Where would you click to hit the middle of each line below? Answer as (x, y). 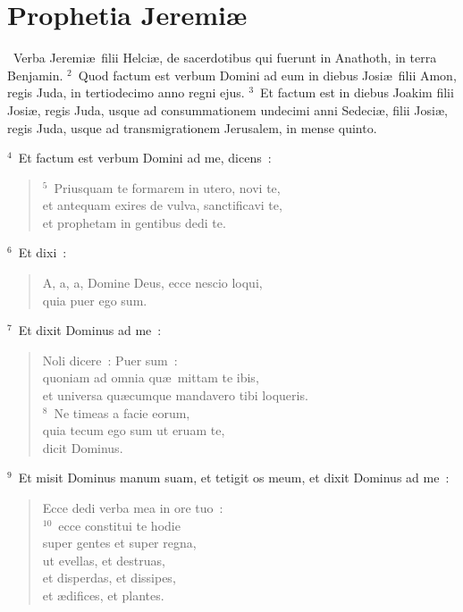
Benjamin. (35, 75)
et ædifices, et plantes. (103, 595)
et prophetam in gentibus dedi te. (134, 222)
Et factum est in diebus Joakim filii (357, 92)
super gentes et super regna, (119, 543)
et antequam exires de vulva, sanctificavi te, (162, 205)
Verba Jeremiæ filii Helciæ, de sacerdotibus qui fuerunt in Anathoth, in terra (225, 58)
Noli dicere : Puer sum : (110, 360)
